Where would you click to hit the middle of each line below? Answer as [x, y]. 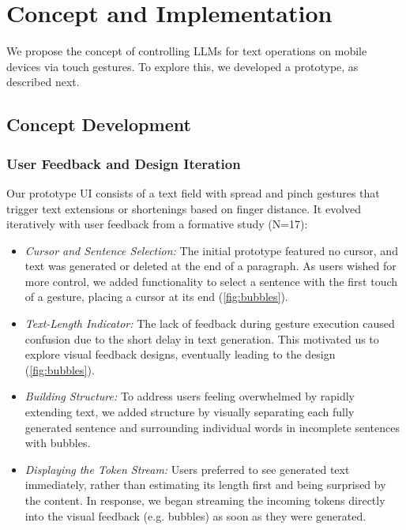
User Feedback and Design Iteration [124, 163]
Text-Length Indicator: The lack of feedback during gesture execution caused [210, 323]
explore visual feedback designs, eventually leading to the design [180, 354]
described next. [43, 82]
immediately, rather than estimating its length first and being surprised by [205, 485]
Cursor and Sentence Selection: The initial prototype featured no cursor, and [211, 250]
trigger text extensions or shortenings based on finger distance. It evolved [184, 208]
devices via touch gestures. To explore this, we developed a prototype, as [182, 66]
